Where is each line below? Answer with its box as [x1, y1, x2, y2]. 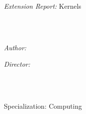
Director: [4, 58, 30, 69]
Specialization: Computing [4, 100, 82, 111]
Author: [4, 43, 27, 53]
